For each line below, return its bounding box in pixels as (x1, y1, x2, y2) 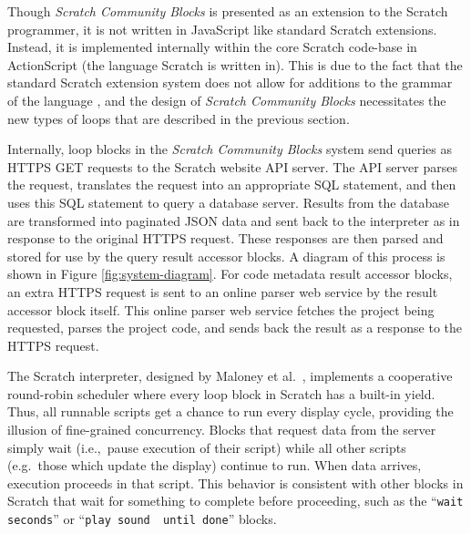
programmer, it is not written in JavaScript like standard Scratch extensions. (7, 19, 437, 38)
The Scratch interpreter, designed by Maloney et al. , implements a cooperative (7, 366, 453, 385)
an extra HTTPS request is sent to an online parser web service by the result (7, 282, 438, 301)
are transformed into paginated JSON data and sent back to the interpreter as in (7, 211, 460, 230)
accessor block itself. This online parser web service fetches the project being (7, 300, 435, 319)
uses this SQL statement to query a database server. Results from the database (7, 192, 449, 211)
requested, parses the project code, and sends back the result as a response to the (7, 318, 462, 337)
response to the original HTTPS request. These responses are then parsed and (7, 229, 444, 248)
